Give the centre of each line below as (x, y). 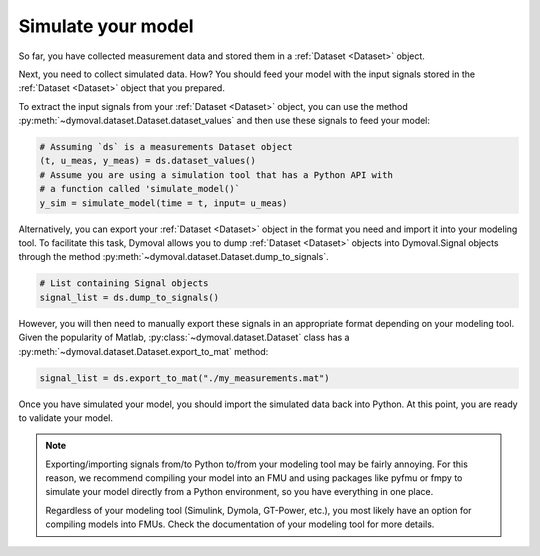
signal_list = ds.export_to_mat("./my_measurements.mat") (184, 378)
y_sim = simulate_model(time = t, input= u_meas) (163, 203)
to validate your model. (66, 417)
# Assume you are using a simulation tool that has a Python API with (216, 174)
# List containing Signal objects (124, 283)
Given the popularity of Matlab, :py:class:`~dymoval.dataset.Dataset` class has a (184, 337)
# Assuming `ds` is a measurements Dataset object (166, 147)
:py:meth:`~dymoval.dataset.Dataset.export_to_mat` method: (143, 351)
